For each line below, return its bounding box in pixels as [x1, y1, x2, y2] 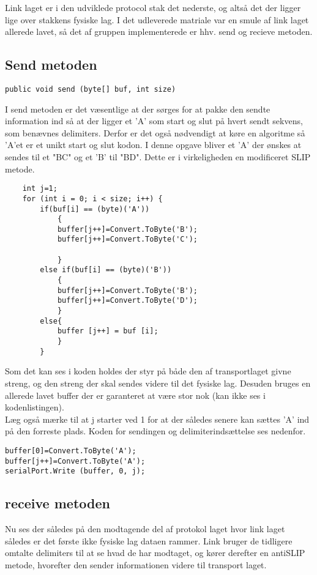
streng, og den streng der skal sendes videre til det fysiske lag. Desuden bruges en [5, 376, 311, 389]
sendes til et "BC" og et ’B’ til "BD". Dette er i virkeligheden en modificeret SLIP [5, 150, 311, 163]
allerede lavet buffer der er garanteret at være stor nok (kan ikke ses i [5, 388, 266, 401]
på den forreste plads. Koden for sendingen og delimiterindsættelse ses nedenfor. [5, 425, 306, 437]
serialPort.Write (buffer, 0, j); [5, 467, 146, 476]
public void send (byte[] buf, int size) [5, 84, 176, 94]
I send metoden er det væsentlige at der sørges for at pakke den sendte [5, 102, 270, 115]
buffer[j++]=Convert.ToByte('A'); [5, 456, 146, 466]
